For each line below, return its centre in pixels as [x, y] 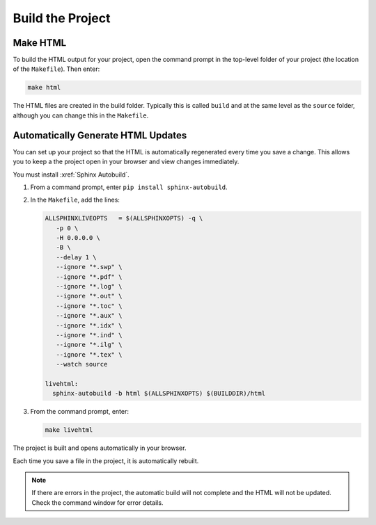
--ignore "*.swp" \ [89, 267]
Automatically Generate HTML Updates [100, 135]
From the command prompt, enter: [79, 412]
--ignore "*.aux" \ [89, 316]
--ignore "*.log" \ [89, 286]
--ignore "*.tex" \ [89, 354]
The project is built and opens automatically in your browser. [100, 448]
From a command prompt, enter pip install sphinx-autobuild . [129, 187]
